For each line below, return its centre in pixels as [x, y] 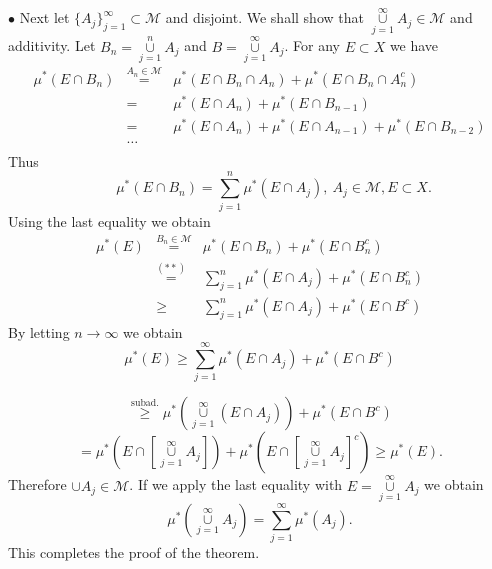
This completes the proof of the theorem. [134, 552]
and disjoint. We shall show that [264, 17]
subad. [145, 402]
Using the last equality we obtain [109, 220]
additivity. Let [52, 45]
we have [414, 45]
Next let [44, 17]
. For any [312, 45]
